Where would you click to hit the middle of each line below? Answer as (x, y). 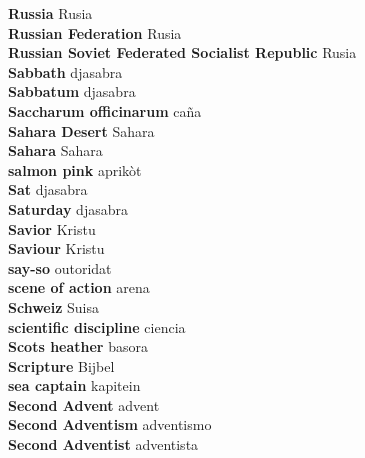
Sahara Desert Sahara (81, 130)
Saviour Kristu (56, 248)
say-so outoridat (60, 267)
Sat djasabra (48, 189)
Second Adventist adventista (103, 444)
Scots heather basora (78, 346)
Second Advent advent (84, 404)
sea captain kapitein (74, 385)
